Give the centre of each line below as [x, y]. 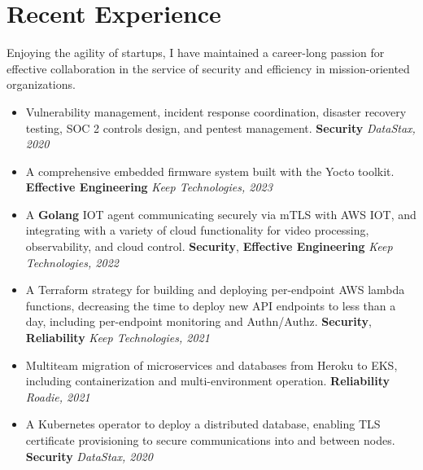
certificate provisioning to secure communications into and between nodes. [210, 440]
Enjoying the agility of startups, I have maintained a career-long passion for [196, 53]
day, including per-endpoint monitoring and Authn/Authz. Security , [198, 321]
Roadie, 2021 [58, 396]
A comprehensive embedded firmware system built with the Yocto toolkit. [210, 171]
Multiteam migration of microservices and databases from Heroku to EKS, [211, 365]
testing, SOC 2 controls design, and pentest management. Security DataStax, [220, 127]
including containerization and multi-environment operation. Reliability [207, 381]
